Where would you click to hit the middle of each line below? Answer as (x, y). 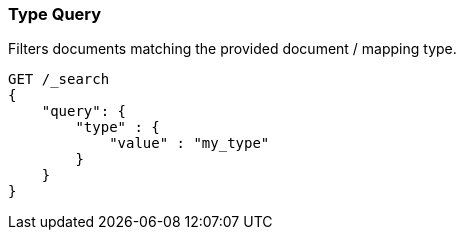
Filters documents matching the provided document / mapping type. (232, 49)
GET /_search (59, 79)
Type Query (55, 14)
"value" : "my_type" (189, 143)
